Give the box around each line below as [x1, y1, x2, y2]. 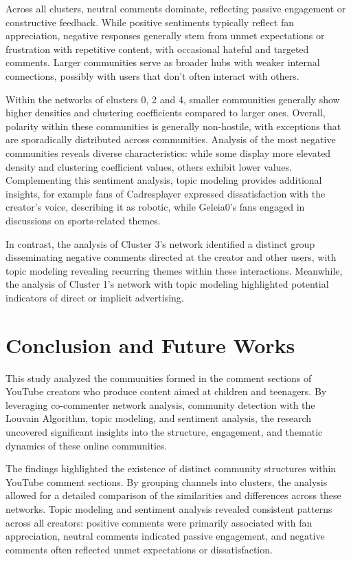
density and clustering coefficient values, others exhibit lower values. [5, 159, 292, 173]
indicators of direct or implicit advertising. [5, 290, 184, 304]
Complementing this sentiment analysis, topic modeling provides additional [5, 173, 322, 187]
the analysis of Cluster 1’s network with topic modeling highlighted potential [5, 277, 329, 291]
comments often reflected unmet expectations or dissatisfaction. [5, 542, 273, 556]
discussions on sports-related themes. [5, 213, 161, 227]
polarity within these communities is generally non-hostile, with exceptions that [5, 118, 341, 133]
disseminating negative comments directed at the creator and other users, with [5, 250, 337, 264]
